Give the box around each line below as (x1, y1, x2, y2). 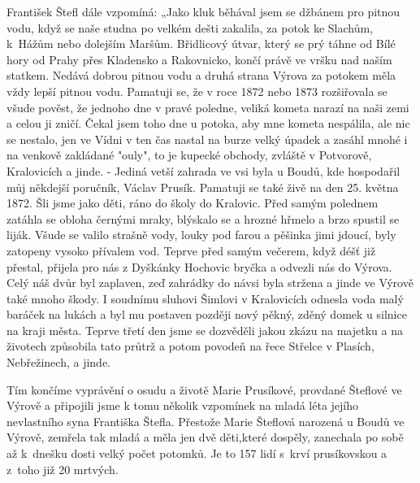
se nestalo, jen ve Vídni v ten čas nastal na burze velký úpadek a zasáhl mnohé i (6, 130, 408, 147)
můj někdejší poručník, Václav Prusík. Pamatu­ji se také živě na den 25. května (6, 178, 399, 195)
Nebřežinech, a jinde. (6, 354, 110, 371)
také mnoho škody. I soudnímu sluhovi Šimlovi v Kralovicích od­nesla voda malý (6, 289, 404, 307)
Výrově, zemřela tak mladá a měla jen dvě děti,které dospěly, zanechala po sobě (6, 429, 404, 446)
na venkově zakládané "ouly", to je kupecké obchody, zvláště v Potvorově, (6, 146, 372, 163)
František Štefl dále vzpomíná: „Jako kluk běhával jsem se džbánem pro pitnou (6, 3, 401, 20)
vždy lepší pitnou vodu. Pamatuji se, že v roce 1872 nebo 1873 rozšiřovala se (6, 82, 388, 99)
